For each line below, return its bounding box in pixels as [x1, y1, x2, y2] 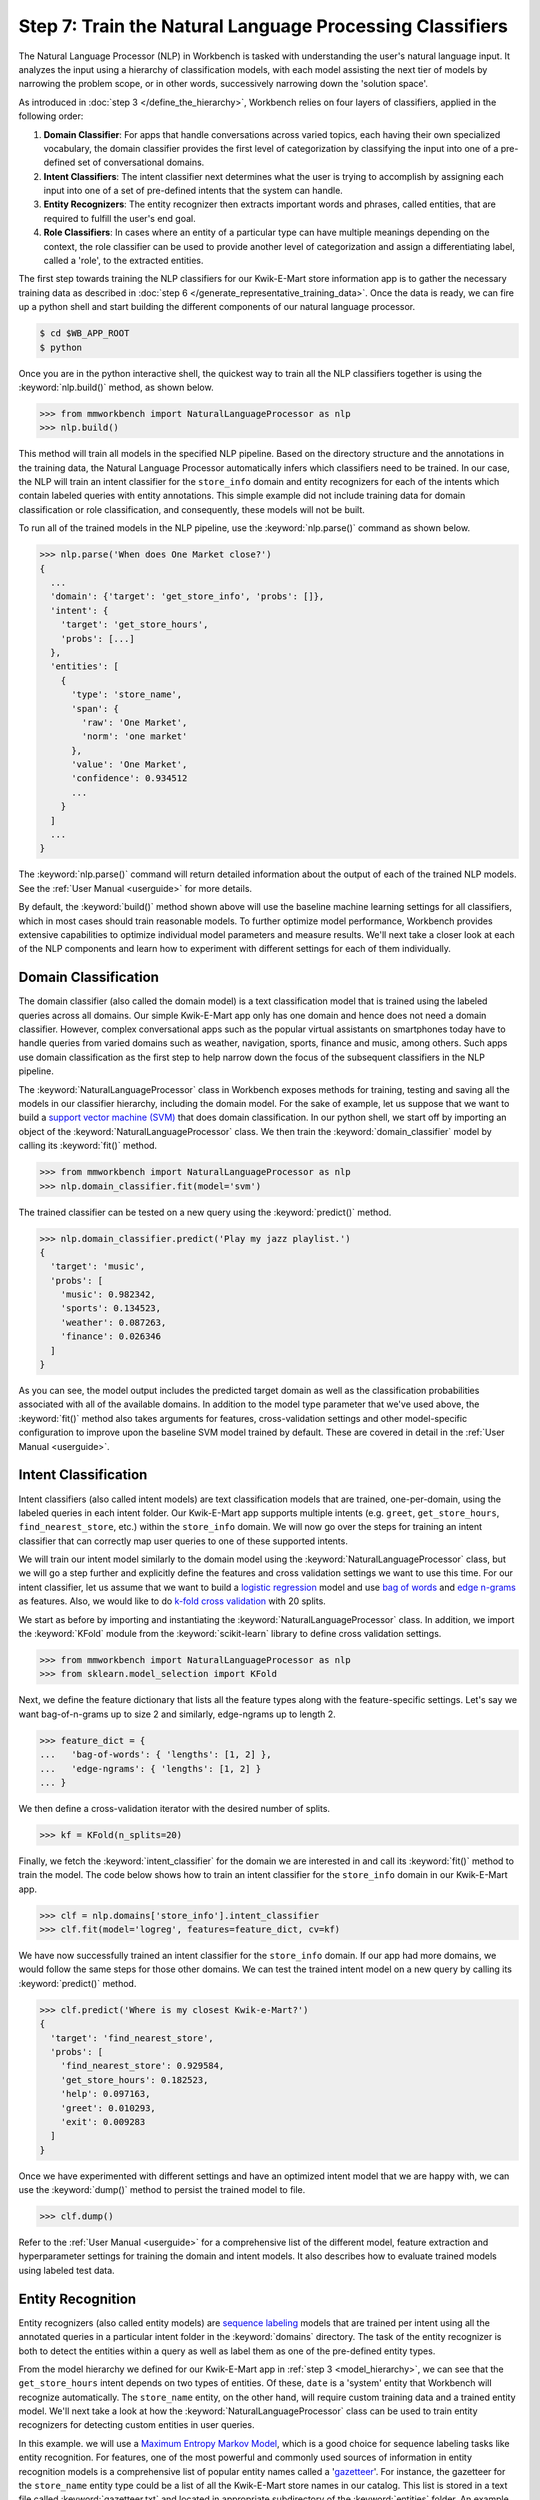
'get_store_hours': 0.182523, [60, 2074, 209, 2085]
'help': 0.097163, [60, 2088, 151, 2100]
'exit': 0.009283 [60, 2116, 146, 2127]
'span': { [71, 703, 120, 714]
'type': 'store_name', [71, 689, 183, 700]
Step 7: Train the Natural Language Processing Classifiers [18, 15, 509, 37]
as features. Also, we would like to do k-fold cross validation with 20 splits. [18, 1595, 327, 1607]
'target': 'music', [50, 1261, 146, 1272]
